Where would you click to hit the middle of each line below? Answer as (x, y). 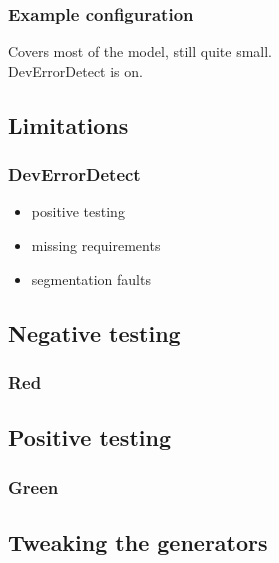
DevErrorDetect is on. (75, 70)
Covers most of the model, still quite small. (140, 51)
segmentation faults (91, 278)
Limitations (68, 124)
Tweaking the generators (138, 541)
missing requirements (96, 245)
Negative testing (94, 332)
